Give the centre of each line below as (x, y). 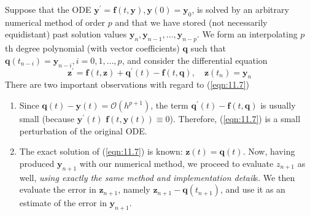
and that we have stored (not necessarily (191, 22)
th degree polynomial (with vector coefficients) (92, 48)
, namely (134, 189)
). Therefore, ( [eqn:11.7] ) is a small (235, 119)
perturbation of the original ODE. (83, 130)
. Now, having (269, 151)
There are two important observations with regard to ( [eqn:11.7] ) (127, 84)
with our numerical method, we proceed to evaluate (176, 163)
